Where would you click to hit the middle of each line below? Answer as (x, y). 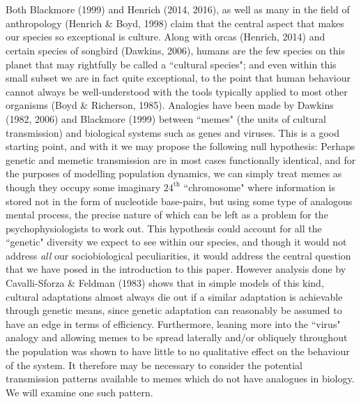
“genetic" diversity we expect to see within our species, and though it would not (176, 242)
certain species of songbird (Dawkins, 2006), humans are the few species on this (176, 50)
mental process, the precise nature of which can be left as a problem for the (167, 215)
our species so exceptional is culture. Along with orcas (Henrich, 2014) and (166, 37)
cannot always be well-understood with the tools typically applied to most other (177, 91)
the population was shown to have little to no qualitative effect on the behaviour (178, 351)
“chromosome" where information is (259, 187)
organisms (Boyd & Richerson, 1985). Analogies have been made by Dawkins (170, 105)
